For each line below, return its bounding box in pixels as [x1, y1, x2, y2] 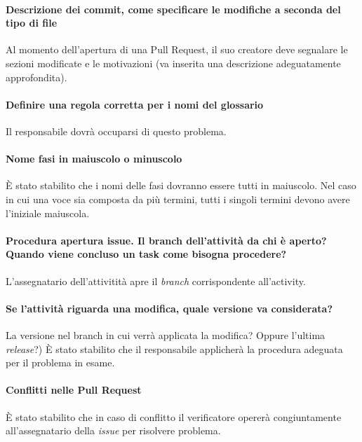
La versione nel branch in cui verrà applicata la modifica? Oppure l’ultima [6, 327, 326, 342]
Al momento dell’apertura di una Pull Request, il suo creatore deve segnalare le [6, 42, 348, 57]
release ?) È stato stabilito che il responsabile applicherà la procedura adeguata [6, 341, 343, 356]
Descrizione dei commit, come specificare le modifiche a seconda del [6, 1, 341, 16]
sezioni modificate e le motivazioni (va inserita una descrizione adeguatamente [6, 55, 341, 70]
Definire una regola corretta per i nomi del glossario [6, 97, 264, 111]
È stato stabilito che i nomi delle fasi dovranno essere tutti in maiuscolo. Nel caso [6, 178, 356, 193]
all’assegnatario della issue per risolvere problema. [6, 423, 221, 438]
